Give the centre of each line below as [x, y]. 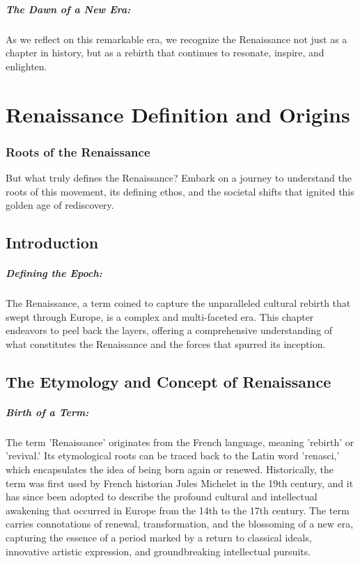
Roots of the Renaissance [78, 151]
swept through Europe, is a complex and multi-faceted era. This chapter [160, 316]
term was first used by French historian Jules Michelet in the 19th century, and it [180, 483]
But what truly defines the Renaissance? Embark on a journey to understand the [179, 177]
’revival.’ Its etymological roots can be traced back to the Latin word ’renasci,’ [173, 455]
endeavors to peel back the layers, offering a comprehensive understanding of [169, 330]
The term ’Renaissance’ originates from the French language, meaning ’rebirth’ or [180, 442]
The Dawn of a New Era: [68, 9]
